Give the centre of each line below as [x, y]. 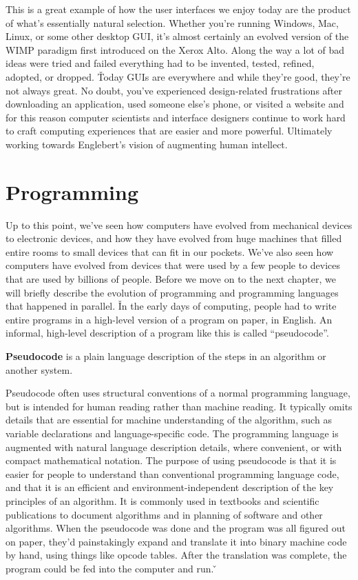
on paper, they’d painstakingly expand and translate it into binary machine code [176, 541]
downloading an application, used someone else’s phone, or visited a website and [175, 104]
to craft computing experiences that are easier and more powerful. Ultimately [169, 131]
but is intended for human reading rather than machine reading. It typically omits [179, 406]
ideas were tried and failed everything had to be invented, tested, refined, [160, 63]
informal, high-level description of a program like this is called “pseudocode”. [167, 333]
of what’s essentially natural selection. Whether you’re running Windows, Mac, [172, 22]
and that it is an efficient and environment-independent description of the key [170, 487]
